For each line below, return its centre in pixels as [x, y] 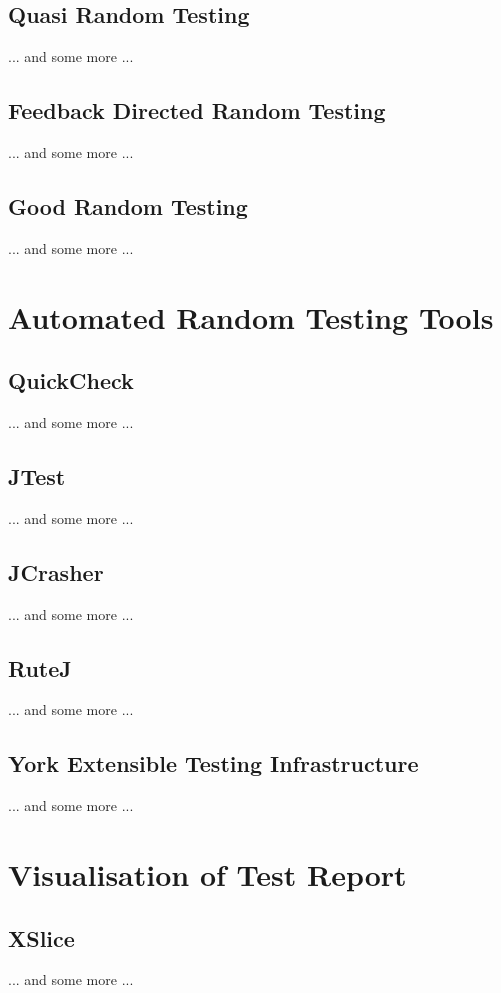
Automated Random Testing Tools [251, 316]
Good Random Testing [128, 205]
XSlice [41, 937]
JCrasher [56, 571]
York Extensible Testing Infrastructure [213, 763]
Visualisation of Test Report [207, 873]
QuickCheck [71, 380]
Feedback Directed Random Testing [197, 110]
